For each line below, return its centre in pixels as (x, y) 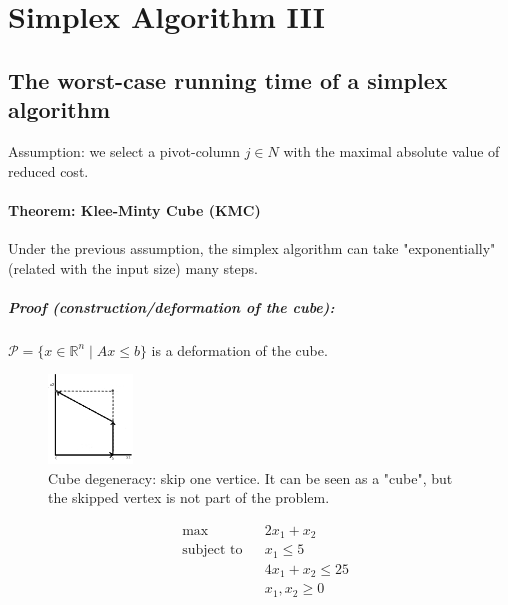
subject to (212, 550)
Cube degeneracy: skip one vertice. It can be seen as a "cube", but (250, 477)
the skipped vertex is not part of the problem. (189, 497)
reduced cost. (48, 170)
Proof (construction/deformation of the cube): (171, 306)
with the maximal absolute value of (391, 150)
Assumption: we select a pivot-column (124, 150)
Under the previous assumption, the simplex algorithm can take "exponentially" (252, 247)
